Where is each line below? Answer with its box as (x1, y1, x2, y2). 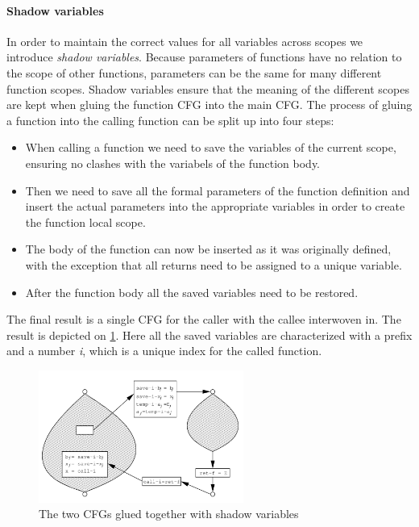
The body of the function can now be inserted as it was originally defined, (25, 240, 392, 257)
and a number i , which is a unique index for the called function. (6, 342, 322, 359)
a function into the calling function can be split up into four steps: (6, 111, 334, 128)
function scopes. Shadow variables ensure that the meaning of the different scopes (6, 80, 409, 97)
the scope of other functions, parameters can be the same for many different (6, 64, 382, 81)
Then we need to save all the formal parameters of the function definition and (25, 182, 410, 199)
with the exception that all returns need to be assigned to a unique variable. (25, 256, 402, 273)
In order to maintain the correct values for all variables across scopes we (6, 32, 363, 49)
